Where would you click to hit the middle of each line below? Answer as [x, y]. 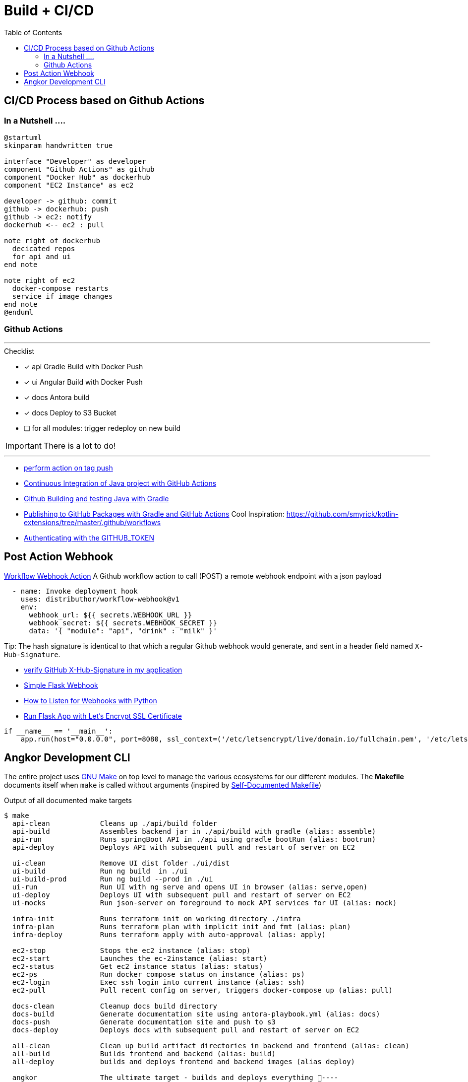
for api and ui [41, 256]
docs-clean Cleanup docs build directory [115, 1006]
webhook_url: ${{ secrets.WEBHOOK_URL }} [111, 615]
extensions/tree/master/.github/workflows [92, 522]
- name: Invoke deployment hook [75, 591]
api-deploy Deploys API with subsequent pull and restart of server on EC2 [184, 847]
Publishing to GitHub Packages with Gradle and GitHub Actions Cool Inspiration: [154, 514]
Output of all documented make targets [68, 801]
